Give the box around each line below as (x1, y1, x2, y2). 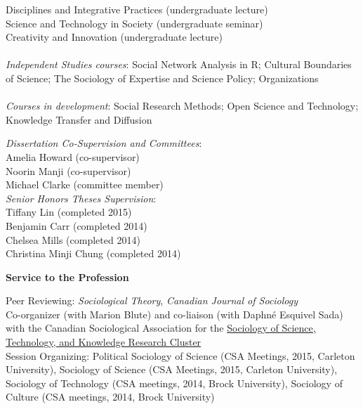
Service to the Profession (6, 269, 129, 284)
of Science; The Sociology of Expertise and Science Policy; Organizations (6, 70, 319, 85)
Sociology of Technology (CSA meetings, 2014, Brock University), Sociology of (6, 375, 343, 390)
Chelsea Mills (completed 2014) (6, 232, 140, 247)
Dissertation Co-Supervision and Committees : (6, 136, 202, 150)
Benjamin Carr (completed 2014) (6, 218, 147, 233)
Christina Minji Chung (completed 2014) (6, 246, 181, 261)
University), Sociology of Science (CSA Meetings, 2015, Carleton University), (6, 362, 338, 377)
